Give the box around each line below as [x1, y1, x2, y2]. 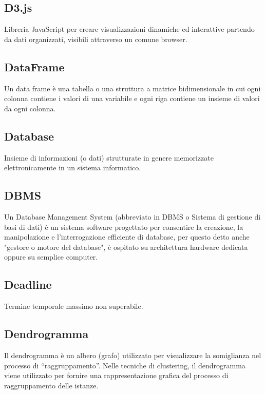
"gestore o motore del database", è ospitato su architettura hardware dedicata [4, 241, 248, 252]
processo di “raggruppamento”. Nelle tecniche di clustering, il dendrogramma [4, 360, 245, 370]
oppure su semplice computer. [4, 251, 98, 262]
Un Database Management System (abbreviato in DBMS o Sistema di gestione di [4, 211, 261, 222]
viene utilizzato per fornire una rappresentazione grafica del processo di [4, 370, 229, 381]
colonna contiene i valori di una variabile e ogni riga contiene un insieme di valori [4, 93, 260, 104]
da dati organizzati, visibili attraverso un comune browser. [4, 33, 187, 44]
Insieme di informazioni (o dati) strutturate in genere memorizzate [4, 152, 214, 163]
